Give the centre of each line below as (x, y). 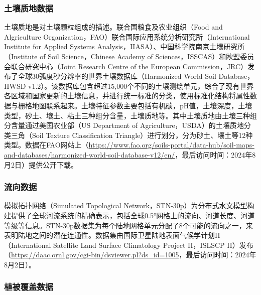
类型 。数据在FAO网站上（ (46, 145)
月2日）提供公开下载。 (41, 164)
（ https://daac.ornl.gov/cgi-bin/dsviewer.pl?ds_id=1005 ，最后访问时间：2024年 (130, 255)
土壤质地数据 (29, 8)
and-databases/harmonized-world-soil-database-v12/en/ (90, 154)
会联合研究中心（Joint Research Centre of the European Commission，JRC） (126, 66)
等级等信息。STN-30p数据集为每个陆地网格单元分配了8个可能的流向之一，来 (128, 225)
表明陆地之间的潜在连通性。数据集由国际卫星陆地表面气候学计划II (112, 235)
